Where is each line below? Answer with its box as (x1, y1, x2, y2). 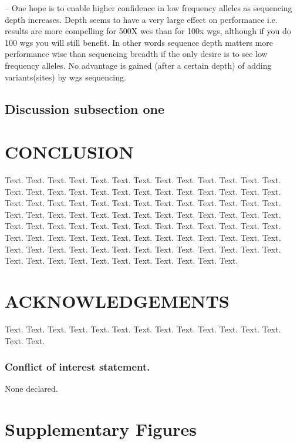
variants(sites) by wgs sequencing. (5, 70, 126, 83)
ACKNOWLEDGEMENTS (5, 289, 230, 312)
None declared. (5, 382, 58, 395)
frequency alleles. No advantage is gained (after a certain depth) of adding (5, 59, 272, 71)
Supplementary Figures (5, 417, 197, 441)
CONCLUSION (5, 140, 134, 164)
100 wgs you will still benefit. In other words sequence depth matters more (5, 36, 274, 48)
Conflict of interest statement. (5, 359, 150, 374)
